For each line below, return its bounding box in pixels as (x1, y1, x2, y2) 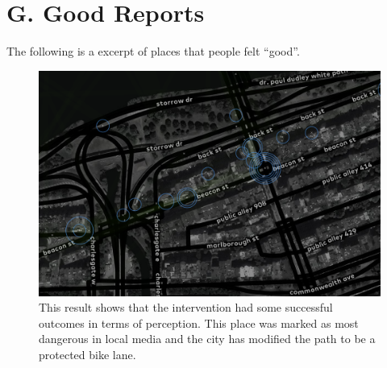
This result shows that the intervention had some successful (39, 299, 333, 316)
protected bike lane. (39, 346, 136, 362)
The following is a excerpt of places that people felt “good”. (6, 43, 300, 60)
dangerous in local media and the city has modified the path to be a (39, 330, 376, 347)
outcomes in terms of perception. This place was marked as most (39, 314, 359, 331)
